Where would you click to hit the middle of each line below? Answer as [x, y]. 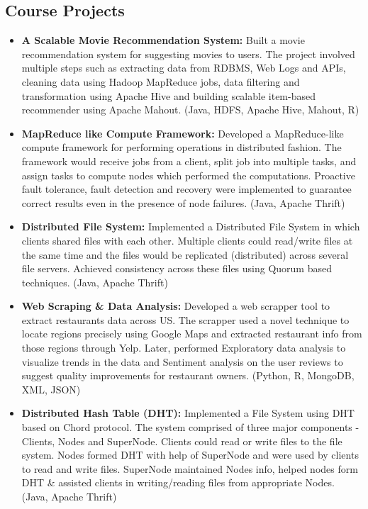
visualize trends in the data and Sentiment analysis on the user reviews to [182, 361]
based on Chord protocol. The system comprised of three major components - [190, 427]
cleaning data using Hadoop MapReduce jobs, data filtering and [161, 81]
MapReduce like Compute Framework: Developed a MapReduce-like [183, 133]
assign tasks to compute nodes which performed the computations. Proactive [188, 175]
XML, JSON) [51, 389]
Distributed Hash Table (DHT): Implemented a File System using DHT [188, 413]
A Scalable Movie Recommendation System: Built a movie [163, 40]
